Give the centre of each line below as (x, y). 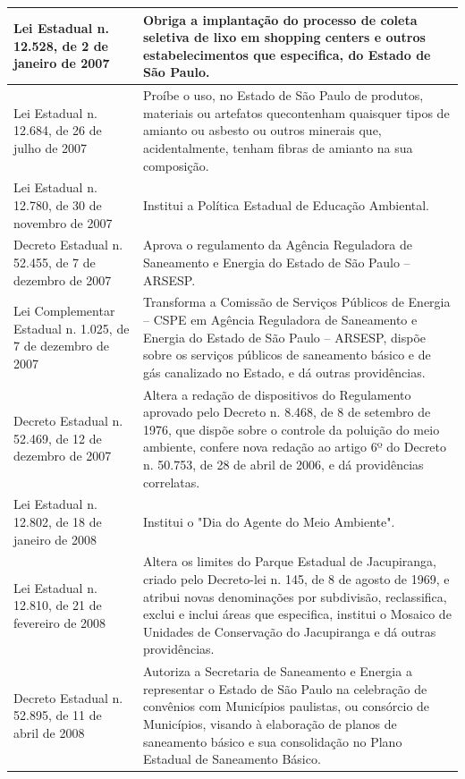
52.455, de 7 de (55, 262)
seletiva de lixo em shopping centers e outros (284, 37)
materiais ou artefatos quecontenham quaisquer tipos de (296, 112)
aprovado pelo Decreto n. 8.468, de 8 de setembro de (287, 412)
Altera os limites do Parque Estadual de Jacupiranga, (289, 561)
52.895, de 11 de (58, 715)
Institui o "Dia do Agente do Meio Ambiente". (269, 522)
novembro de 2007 (63, 222)
